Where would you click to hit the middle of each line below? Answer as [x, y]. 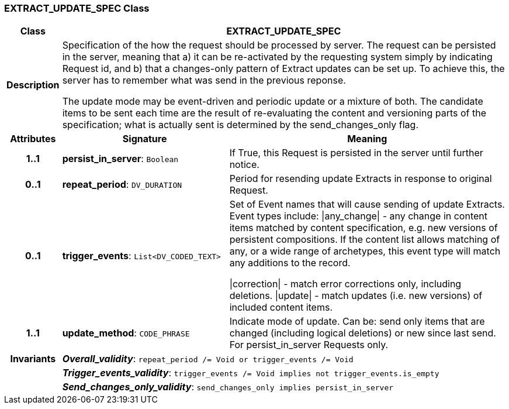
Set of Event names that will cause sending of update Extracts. [367, 204]
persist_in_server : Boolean [120, 159]
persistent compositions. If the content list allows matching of [365, 240]
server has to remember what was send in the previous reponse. [204, 80]
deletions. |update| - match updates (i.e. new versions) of [356, 296]
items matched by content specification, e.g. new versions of [363, 228]
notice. [244, 165]
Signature [145, 139]
